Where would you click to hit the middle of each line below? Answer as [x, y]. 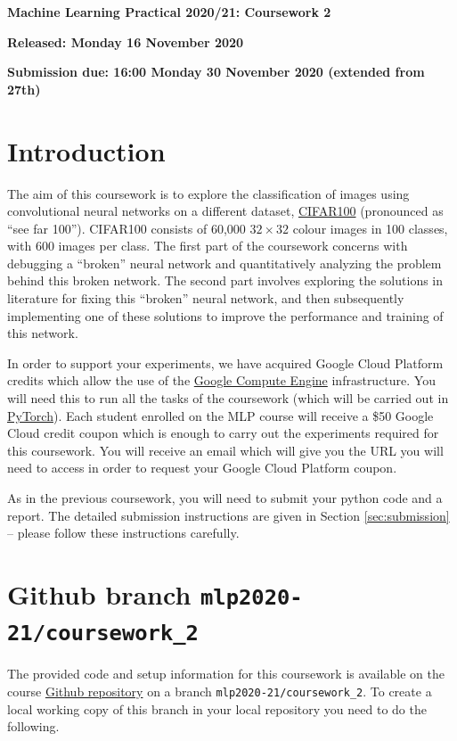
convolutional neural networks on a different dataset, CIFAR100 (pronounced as [225, 211]
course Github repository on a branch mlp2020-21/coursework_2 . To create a [220, 691]
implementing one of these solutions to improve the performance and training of [225, 315]
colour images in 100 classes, [370, 228]
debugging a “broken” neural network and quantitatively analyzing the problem [224, 263]
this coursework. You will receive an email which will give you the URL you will [225, 450]
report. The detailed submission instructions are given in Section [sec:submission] [228, 515]
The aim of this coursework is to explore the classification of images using [208, 193]
